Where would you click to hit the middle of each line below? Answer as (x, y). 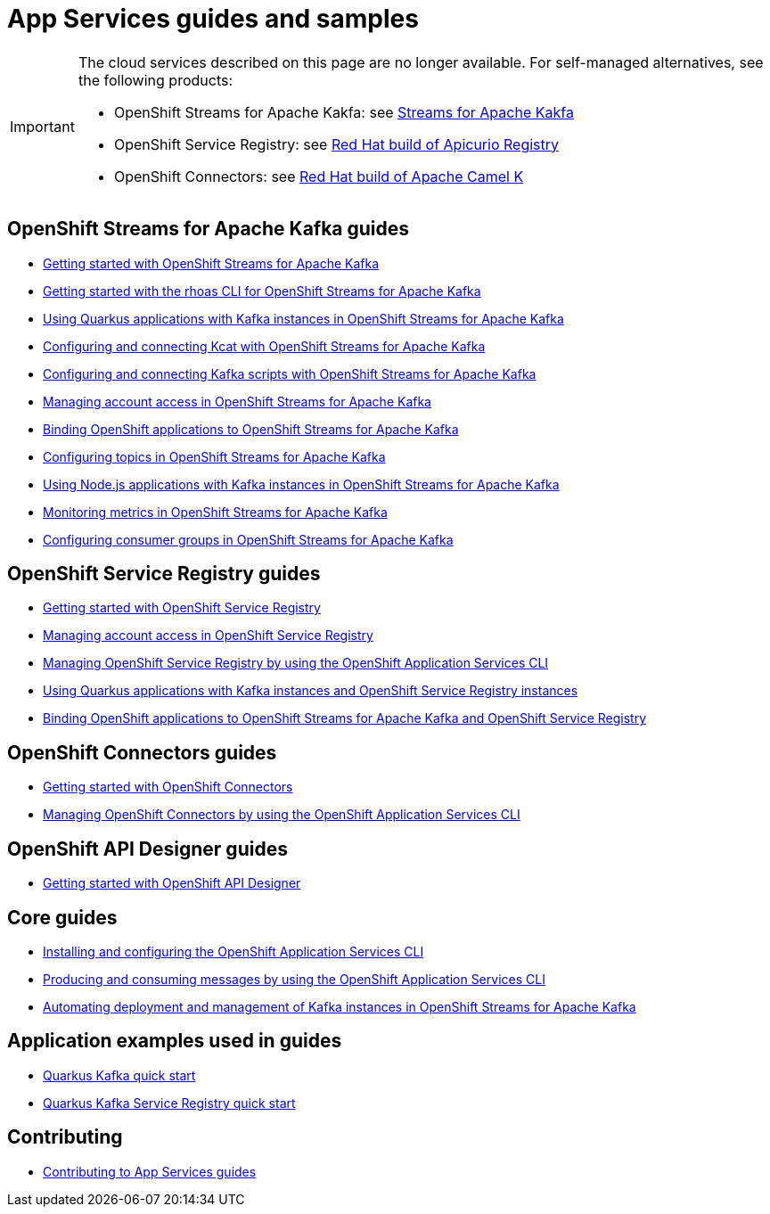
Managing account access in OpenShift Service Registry (208, 636)
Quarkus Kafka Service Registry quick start (169, 1103)
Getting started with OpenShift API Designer (172, 883)
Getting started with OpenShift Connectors (168, 787)
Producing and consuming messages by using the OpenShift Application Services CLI (294, 979)
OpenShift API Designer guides (147, 849)
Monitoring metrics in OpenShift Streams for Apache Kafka (215, 512)
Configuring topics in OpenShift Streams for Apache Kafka (214, 456)
